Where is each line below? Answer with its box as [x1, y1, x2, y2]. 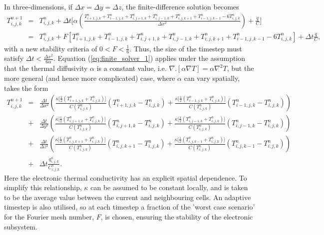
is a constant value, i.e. [96, 63, 167, 73]
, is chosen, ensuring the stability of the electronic [100, 211, 253, 222]
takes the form [4, 82, 48, 93]
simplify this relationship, [4, 182, 82, 193]
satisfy [4, 53, 24, 63]
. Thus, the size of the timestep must [129, 43, 242, 53]
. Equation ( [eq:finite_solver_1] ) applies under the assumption [53, 53, 246, 63]
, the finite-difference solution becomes [121, 1, 239, 11]
